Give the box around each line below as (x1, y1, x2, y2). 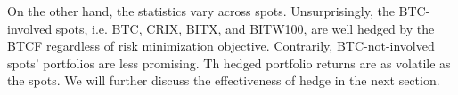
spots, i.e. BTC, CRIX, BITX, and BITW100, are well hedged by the (55, 19, 435, 37)
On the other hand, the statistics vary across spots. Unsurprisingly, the (7, 2, 395, 20)
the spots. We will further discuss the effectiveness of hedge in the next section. (7, 71, 440, 90)
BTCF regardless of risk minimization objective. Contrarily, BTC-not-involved (7, 36, 435, 55)
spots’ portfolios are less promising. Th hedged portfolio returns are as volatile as (7, 53, 451, 72)
